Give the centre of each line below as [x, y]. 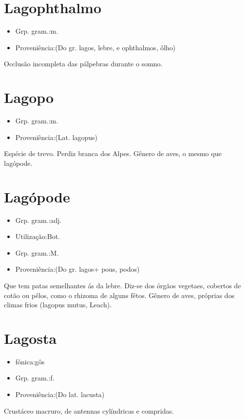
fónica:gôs [30, 361]
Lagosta [30, 338]
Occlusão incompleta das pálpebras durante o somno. [83, 64]
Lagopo [29, 97]
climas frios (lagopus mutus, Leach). [58, 305]
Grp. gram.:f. [35, 378]
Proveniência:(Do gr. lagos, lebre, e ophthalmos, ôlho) [95, 47]
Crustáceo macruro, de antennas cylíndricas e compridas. [89, 410]
